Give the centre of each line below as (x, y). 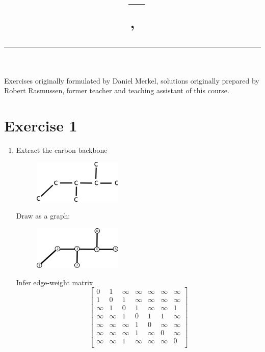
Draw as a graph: (43, 216)
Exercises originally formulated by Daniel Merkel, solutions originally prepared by (132, 80)
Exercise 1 (41, 125)
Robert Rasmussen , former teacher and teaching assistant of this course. (117, 90)
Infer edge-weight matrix (55, 282)
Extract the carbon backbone (62, 150)
